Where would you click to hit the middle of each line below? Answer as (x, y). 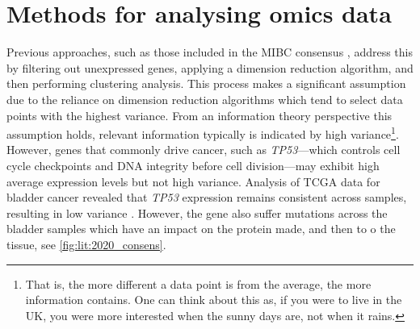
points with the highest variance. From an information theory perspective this (199, 115)
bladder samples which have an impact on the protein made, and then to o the (201, 229)
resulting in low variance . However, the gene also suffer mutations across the (197, 212)
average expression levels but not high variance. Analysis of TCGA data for (193, 181)
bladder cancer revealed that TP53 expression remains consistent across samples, (207, 197)
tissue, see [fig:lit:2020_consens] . (86, 244)
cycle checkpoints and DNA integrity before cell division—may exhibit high (193, 165)
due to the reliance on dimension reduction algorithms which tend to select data (205, 99)
